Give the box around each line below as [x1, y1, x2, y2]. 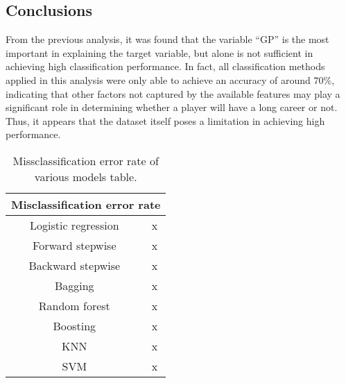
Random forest [38, 297, 110, 314]
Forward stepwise [33, 237, 116, 253]
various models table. [34, 168, 137, 185]
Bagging [54, 277, 94, 293]
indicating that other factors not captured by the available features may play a [6, 86, 340, 101]
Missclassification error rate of [12, 152, 159, 169]
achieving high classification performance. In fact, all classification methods [6, 59, 325, 74]
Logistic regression [30, 216, 119, 233]
